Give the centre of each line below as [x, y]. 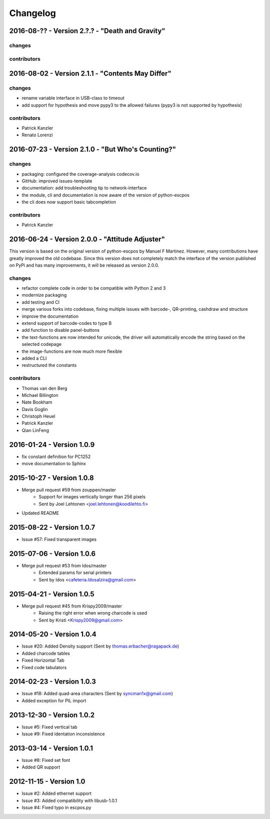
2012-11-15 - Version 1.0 [47, 782]
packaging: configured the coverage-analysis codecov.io [80, 174]
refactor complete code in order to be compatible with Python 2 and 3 [94, 288]
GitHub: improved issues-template [57, 181]
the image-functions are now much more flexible [72, 351]
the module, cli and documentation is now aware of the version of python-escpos [105, 195]
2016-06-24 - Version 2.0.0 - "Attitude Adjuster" [87, 239]
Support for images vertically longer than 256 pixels [92, 497]
